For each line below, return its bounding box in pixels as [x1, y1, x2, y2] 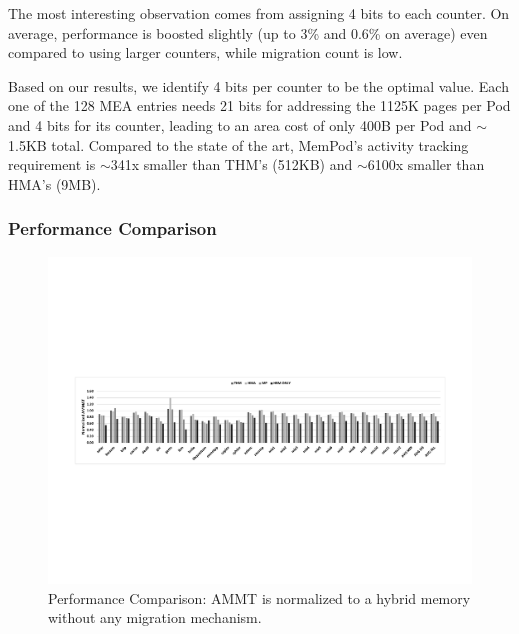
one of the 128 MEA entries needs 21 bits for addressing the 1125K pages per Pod [8, 95, 511, 116]
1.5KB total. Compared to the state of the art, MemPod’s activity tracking [8, 134, 469, 155]
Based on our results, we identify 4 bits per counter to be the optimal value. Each [8, 75, 509, 96]
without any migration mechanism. [48, 607, 262, 628]
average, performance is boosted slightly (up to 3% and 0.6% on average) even [8, 22, 488, 43]
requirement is [8, 154, 96, 175]
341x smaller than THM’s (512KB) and [110, 154, 353, 175]
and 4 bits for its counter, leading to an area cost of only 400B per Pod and [8, 114, 472, 135]
